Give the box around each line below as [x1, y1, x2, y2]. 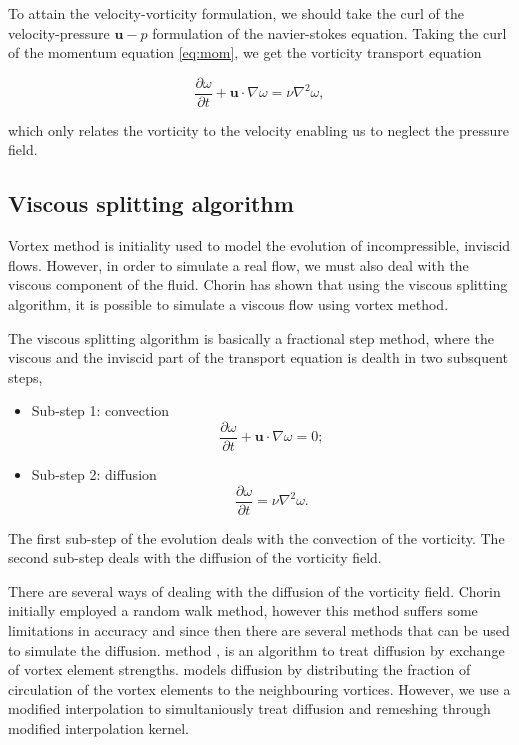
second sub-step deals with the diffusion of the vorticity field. [8, 547, 382, 568]
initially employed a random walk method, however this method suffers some [8, 600, 478, 621]
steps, [8, 366, 43, 387]
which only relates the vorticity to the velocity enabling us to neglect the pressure [8, 119, 509, 140]
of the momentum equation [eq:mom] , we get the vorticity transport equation [8, 42, 482, 63]
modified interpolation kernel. [8, 718, 189, 739]
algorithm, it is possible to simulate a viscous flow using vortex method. [8, 294, 449, 315]
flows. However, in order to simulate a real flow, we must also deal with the [8, 254, 469, 275]
